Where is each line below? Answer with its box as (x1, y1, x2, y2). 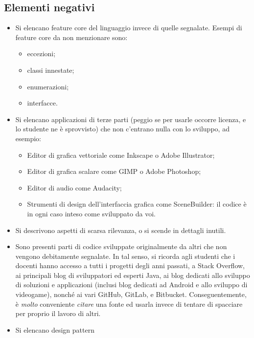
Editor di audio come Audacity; (27, 182, 122, 192)
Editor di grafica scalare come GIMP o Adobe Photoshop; (27, 166, 201, 176)
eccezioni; (27, 48, 56, 59)
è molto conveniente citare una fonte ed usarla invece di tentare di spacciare (15, 298, 243, 309)
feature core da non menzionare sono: (15, 32, 128, 42)
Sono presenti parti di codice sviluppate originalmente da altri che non (15, 241, 227, 252)
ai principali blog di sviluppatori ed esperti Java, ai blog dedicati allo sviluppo (15, 270, 250, 280)
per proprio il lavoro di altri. (15, 308, 101, 318)
